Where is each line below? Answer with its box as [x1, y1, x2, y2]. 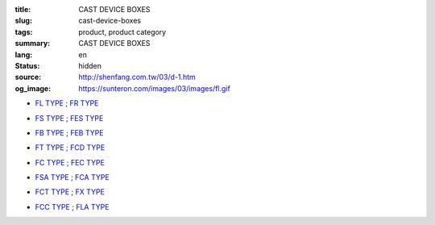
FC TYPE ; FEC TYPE [35, 157, 105, 167]
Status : [14, 60, 40, 70]
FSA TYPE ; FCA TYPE [35, 173, 110, 182]
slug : [14, 16, 32, 26]
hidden [78, 60, 102, 70]
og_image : [14, 83, 52, 93]
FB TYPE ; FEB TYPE [35, 127, 104, 137]
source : [14, 73, 42, 82]
